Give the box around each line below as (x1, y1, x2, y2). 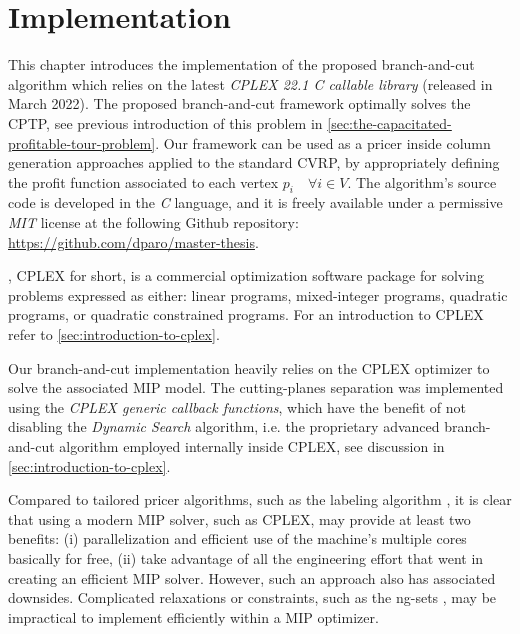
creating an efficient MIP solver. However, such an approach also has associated (8, 567, 496, 588)
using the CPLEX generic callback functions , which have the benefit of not (8, 396, 466, 417)
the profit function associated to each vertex (8, 171, 279, 192)
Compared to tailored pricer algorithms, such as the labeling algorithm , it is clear (8, 489, 512, 510)
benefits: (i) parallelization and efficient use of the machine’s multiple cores (8, 528, 467, 549)
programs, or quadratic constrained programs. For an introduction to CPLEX (8, 304, 484, 325)
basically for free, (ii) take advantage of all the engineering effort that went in (8, 547, 484, 568)
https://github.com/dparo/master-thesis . (8, 231, 259, 252)
